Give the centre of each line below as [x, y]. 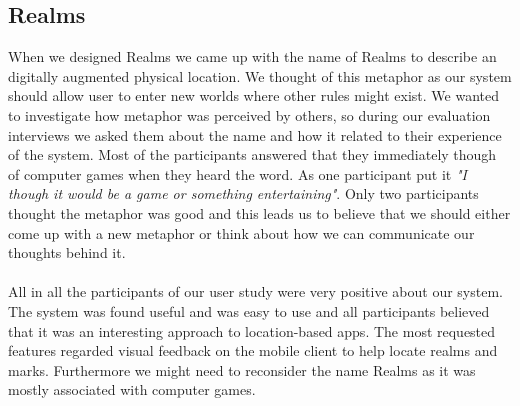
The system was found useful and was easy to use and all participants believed [249, 310]
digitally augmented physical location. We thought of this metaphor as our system [260, 75]
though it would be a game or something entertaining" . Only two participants [243, 193]
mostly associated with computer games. [132, 389]
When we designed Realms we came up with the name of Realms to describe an [252, 56]
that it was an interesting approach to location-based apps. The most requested [252, 330]
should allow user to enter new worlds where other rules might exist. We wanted [253, 95]
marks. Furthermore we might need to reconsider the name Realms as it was [242, 369]
